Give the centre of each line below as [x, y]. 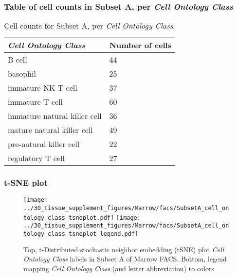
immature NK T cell [43, 88]
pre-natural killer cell [44, 144]
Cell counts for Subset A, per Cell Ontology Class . [90, 26]
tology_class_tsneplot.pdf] [69, 218]
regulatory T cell [36, 158]
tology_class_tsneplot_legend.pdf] [81, 234]
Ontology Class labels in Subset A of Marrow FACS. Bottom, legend [125, 259]
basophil [22, 74]
